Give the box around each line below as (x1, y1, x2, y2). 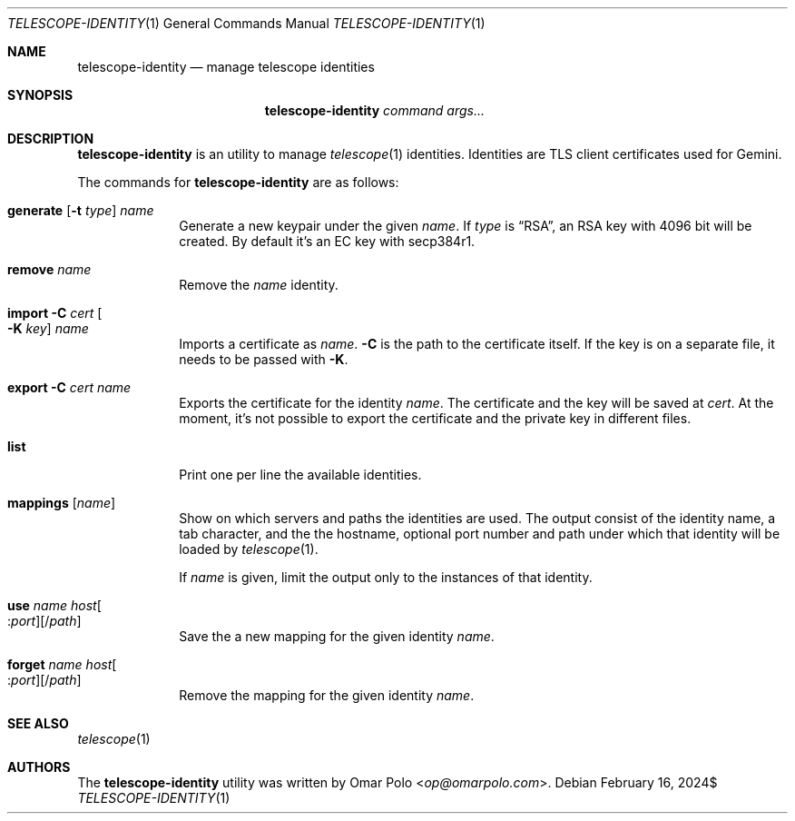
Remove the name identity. (179, 277, 339, 292)
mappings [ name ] (7, 495, 116, 510)
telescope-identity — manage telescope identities (77, 59, 375, 74)
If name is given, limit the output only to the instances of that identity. (179, 569, 593, 585)
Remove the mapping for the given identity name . (179, 687, 475, 703)
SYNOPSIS (7, 87, 74, 103)
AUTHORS (7, 759, 71, 775)
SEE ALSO (7, 716, 69, 731)
